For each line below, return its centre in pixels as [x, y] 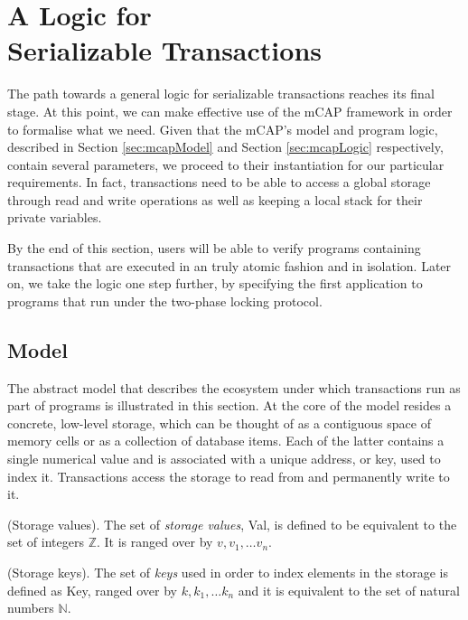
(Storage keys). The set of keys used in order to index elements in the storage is [228, 572]
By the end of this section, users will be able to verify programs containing [214, 248]
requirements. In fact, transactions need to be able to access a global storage [219, 182]
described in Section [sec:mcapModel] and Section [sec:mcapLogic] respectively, [225, 147]
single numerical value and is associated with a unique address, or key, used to [224, 459]
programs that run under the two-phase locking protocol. [165, 301]
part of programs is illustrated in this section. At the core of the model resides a [229, 405]
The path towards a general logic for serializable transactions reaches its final [221, 94]
